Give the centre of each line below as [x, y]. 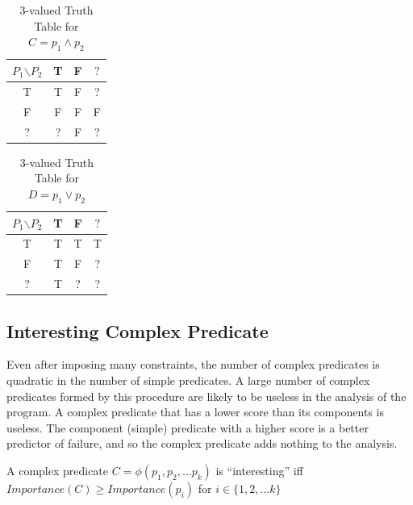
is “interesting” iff [259, 470]
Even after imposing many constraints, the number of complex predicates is [193, 364]
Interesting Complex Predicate [138, 330]
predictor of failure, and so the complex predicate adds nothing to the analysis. [202, 443]
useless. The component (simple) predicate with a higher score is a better [188, 427]
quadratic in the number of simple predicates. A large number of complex [188, 380]
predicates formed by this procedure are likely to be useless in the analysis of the [206, 396]
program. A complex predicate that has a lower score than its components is [195, 412]
